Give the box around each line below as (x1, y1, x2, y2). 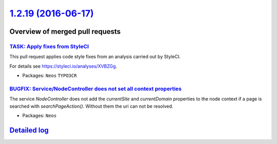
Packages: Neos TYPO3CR (22, 72, 77, 79)
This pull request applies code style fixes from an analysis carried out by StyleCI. (9, 54, 181, 60)
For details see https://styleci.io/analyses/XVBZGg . (9, 63, 117, 69)
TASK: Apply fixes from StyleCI (9, 43, 89, 50)
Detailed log (9, 126, 49, 134)
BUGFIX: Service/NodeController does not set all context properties (9, 85, 182, 92)
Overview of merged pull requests (9, 27, 121, 36)
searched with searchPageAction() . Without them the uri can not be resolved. (9, 103, 173, 109)
